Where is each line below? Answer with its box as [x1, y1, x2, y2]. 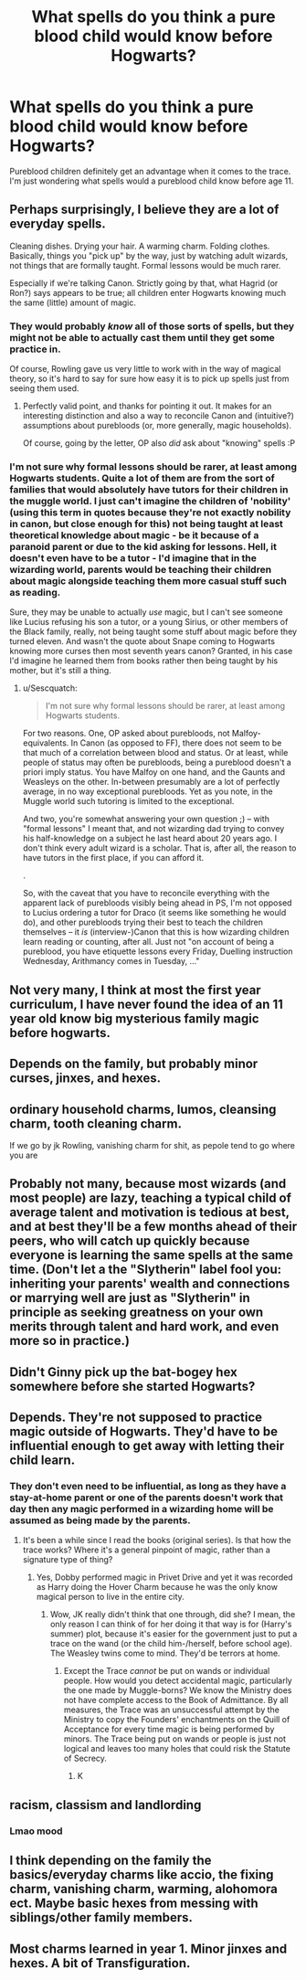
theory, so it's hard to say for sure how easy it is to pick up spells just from [9, 373, 290, 385]
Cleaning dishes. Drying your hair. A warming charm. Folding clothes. [9, 240, 270, 251]
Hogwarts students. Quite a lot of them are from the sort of [9, 471, 276, 484]
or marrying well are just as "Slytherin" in [9, 1290, 251, 1306]
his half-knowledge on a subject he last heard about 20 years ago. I [22, 833, 278, 844]
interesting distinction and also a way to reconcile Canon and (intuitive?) [22, 410, 295, 421]
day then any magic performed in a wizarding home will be [9, 1503, 274, 1516]
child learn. [9, 1453, 76, 1468]
